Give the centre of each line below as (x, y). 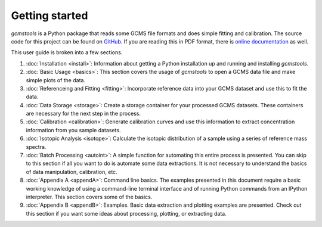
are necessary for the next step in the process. (83, 114)
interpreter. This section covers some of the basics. (89, 197)
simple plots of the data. (56, 80)
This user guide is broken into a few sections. (67, 52)
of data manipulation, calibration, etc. (72, 172)
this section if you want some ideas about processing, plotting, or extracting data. (126, 213)
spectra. (36, 147)
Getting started (49, 15)
